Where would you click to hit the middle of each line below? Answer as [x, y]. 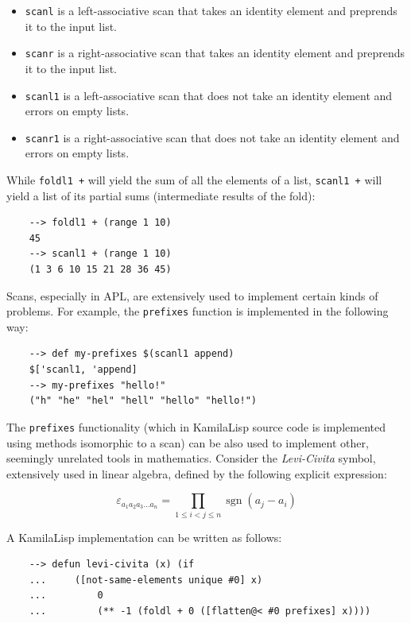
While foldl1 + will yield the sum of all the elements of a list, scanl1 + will [194, 180]
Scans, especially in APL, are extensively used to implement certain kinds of [192, 295]
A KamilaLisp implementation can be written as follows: [144, 537]
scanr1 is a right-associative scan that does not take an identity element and [212, 137]
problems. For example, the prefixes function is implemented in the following [198, 311]
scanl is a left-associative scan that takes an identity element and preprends [211, 10]
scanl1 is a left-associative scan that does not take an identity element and [209, 95]
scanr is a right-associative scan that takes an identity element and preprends [215, 53]
